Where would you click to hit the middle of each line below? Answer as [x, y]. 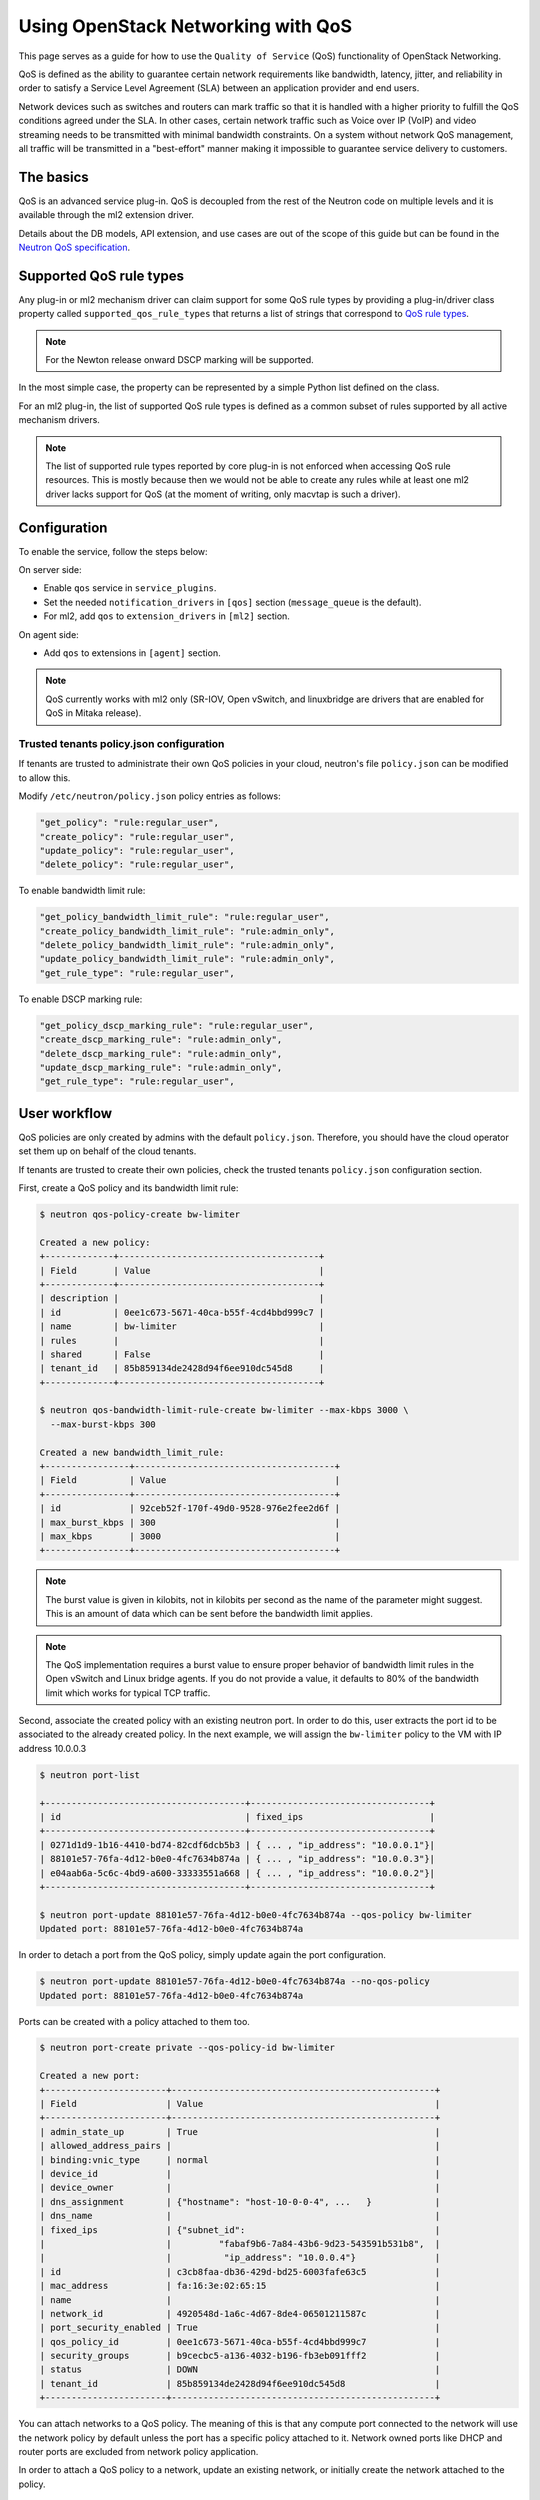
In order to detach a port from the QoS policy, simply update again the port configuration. [202, 1955]
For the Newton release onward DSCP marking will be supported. [179, 360]
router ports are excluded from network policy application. [138, 2452]
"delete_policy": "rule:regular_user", [137, 864]
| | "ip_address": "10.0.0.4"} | [240, 2258]
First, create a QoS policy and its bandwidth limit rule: [128, 1188]
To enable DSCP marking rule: [80, 999]
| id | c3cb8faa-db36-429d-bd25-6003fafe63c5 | [240, 2271]
